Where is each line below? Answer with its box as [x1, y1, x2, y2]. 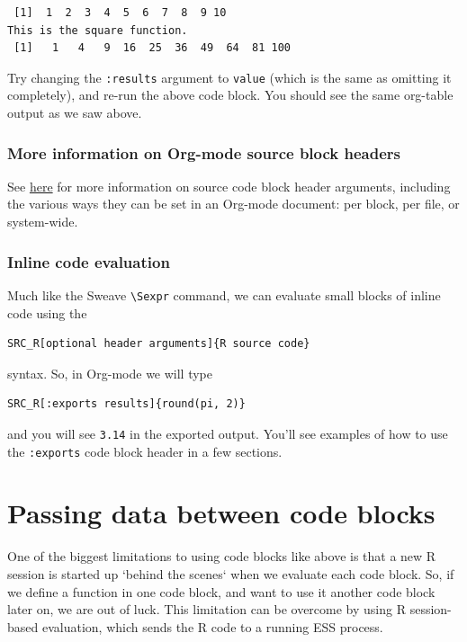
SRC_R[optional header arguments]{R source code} [7, 337, 310, 351]
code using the [7, 303, 87, 322]
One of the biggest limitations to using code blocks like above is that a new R [7, 547, 436, 566]
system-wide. [7, 212, 78, 231]
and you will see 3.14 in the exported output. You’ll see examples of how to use [7, 424, 448, 442]
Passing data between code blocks [7, 495, 436, 531]
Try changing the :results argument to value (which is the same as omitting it [7, 67, 452, 86]
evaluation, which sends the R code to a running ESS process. [41, 617, 383, 636]
